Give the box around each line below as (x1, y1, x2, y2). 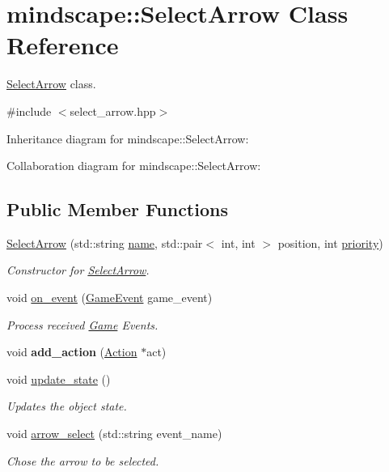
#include (6, 102, 52, 119)
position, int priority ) (277, 234, 383, 251)
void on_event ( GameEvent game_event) (6, 289, 213, 306)
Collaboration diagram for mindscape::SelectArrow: (6, 157, 261, 174)
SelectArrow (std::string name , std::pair (6, 234, 203, 251)
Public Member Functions (6, 197, 228, 222)
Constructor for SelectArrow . (6, 262, 150, 279)
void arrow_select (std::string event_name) (6, 425, 222, 442)
